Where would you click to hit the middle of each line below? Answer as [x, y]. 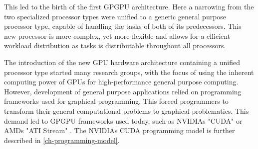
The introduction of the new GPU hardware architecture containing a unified [122, 62]
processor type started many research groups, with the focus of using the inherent [129, 72]
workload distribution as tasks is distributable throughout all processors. [115, 45]
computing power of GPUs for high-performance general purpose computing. [121, 82]
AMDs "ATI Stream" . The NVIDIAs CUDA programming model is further [120, 130]
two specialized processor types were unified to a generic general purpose [115, 16]
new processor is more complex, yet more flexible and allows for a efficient [117, 36]
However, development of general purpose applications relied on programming [123, 91]
